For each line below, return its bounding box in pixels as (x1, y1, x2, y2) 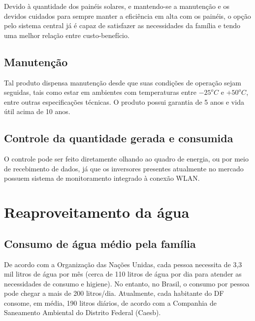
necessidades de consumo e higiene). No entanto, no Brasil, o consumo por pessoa (4, 278, 250, 288)
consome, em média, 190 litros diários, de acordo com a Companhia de (4, 297, 217, 308)
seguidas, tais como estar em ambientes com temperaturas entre (4, 87, 196, 97)
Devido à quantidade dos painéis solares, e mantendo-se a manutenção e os (4, 1, 229, 11)
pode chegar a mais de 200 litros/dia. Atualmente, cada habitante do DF (4, 288, 224, 298)
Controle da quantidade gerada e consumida (4, 130, 233, 146)
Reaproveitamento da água (4, 202, 190, 222)
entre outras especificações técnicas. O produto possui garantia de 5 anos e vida (4, 96, 244, 107)
